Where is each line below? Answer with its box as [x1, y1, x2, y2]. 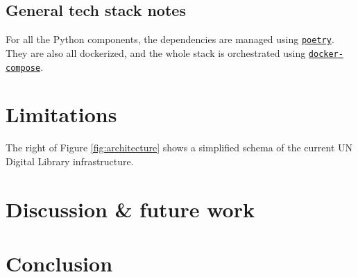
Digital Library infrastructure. [6, 153, 134, 168]
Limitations [6, 100, 117, 128]
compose [6, 62, 41, 73]
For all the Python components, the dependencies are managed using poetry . [6, 32, 334, 47]
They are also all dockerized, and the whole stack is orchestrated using [6, 45, 306, 60]
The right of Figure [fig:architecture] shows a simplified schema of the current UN [6, 140, 353, 155]
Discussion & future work [6, 194, 255, 223]
